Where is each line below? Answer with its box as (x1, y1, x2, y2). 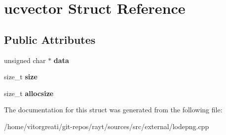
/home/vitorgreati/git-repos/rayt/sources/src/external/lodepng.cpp (4, 121, 209, 131)
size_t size (4, 71, 38, 82)
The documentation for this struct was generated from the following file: (4, 104, 223, 115)
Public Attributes (4, 32, 96, 47)
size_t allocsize (4, 88, 54, 98)
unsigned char (4, 55, 46, 65)
